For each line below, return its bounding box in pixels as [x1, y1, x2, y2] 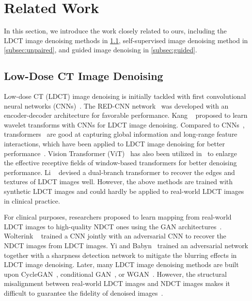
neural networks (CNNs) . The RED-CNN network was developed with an [4, 100, 229, 111]
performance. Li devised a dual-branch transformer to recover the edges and [4, 167, 235, 177]
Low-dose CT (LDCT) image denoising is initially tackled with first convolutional [4, 91, 246, 101]
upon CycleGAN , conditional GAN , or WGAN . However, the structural [4, 269, 227, 279]
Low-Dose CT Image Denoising [4, 68, 163, 83]
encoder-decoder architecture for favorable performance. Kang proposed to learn [4, 110, 248, 120]
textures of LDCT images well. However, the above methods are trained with [4, 176, 233, 187]
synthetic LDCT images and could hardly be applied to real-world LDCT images [4, 186, 244, 196]
